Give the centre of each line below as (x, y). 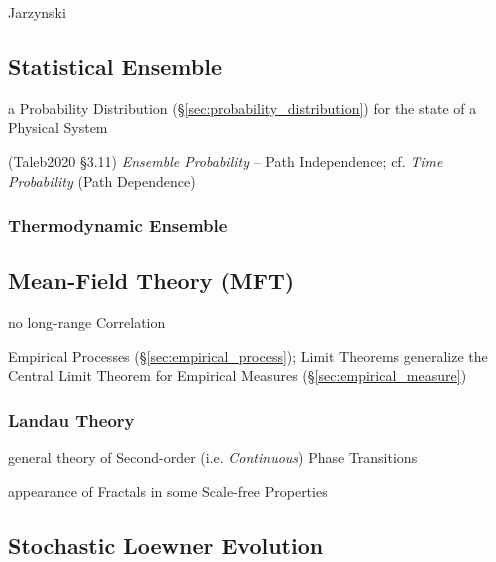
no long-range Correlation (87, 322)
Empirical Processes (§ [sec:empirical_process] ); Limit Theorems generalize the (248, 355)
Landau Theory (71, 419)
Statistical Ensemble (115, 65)
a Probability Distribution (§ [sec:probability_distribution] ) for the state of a (242, 107)
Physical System (58, 127)
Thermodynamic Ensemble (118, 225)
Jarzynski (37, 12)
